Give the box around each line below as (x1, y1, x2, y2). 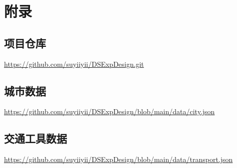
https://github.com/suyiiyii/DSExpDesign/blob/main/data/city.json (4, 106, 215, 117)
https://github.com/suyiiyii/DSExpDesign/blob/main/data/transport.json (4, 154, 233, 165)
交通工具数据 (4, 131, 67, 146)
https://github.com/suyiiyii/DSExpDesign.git (4, 58, 144, 69)
